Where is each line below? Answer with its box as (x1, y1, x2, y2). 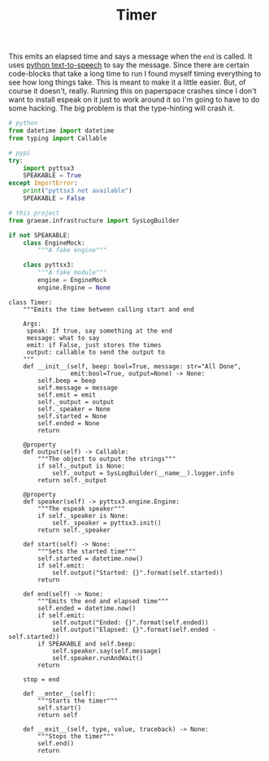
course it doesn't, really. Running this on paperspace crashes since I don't (8, 86, 258, 96)
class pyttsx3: (23, 261, 75, 269)
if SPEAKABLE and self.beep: (37, 640, 137, 648)
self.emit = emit (37, 390, 96, 399)
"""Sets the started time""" (37, 547, 137, 555)
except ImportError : (8, 179, 79, 188)
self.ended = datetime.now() (37, 604, 137, 612)
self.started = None (37, 412, 107, 420)
